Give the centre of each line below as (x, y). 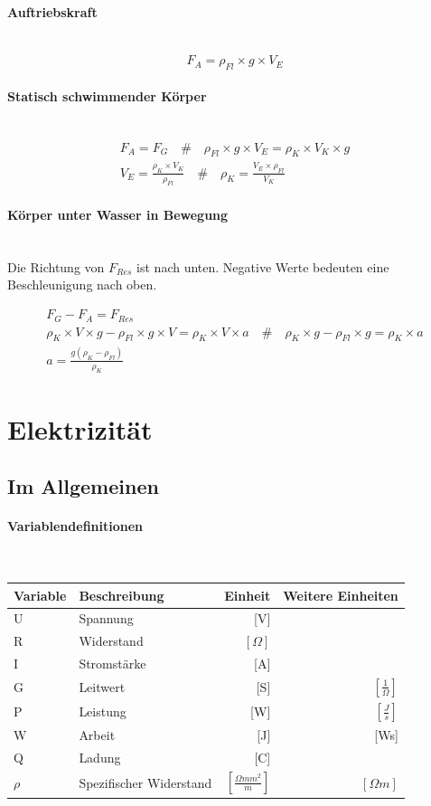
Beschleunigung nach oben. (82, 284)
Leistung (103, 711)
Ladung (100, 758)
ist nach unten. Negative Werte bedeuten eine (263, 266)
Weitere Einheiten (341, 595)
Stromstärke (112, 664)
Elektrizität (80, 428)
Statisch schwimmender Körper (107, 95)
